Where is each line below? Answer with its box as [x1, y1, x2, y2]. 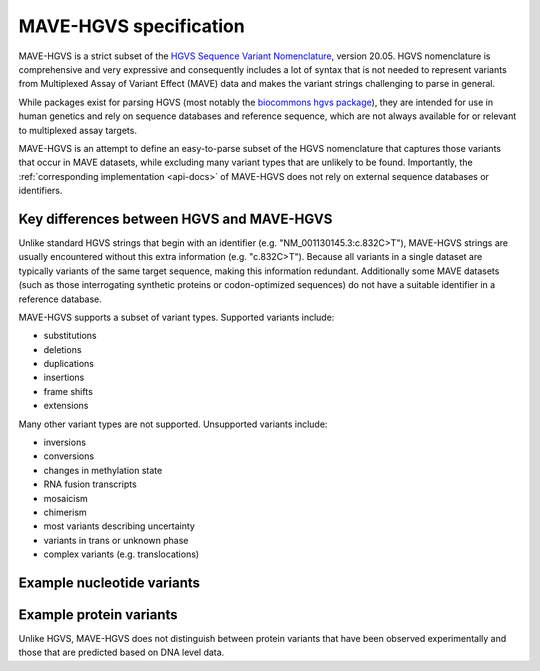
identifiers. [18, 185, 63, 197]
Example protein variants [18, 606, 179, 623]
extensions [43, 400, 89, 412]
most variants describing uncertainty [43, 520, 195, 532]
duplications [43, 358, 95, 370]
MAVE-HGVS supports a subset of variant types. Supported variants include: [18, 311, 335, 323]
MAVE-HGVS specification [18, 15, 245, 37]
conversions [43, 450, 95, 462]
